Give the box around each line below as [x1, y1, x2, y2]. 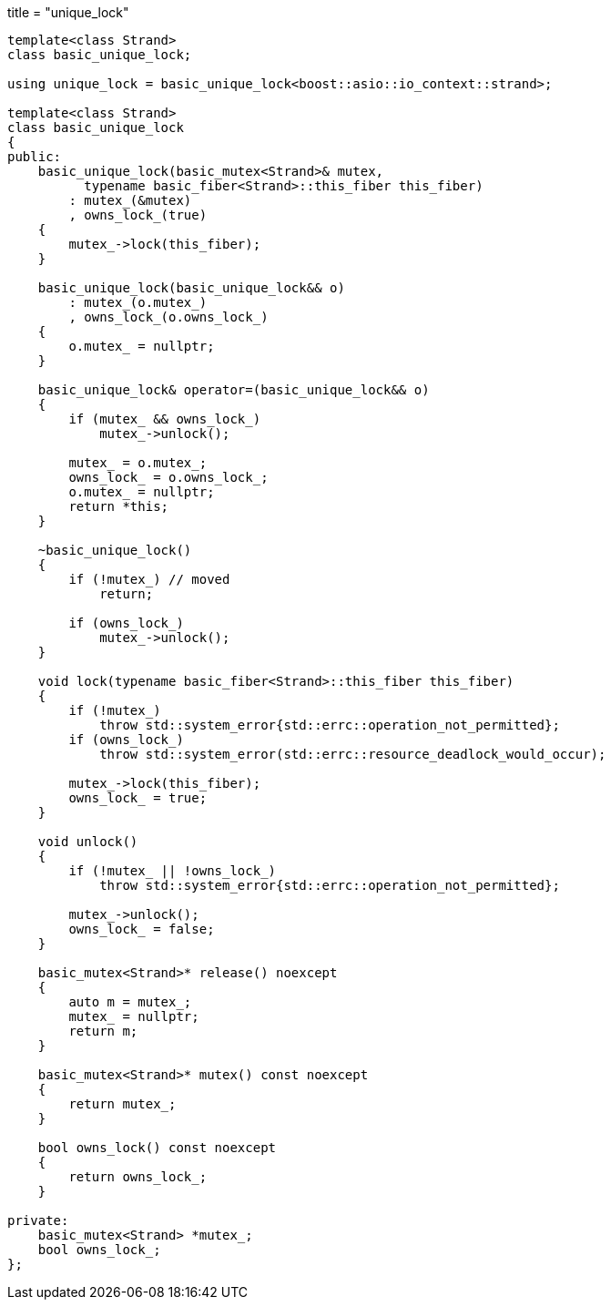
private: [7, 1213, 69, 1228]
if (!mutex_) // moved [68, 572, 230, 587]
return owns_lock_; [68, 1169, 208, 1184]
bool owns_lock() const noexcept [37, 1140, 277, 1155]
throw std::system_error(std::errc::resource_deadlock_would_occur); [99, 747, 606, 761]
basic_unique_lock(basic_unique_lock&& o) [37, 281, 345, 295]
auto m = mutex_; [68, 995, 192, 1009]
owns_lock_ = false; [68, 922, 215, 936]
